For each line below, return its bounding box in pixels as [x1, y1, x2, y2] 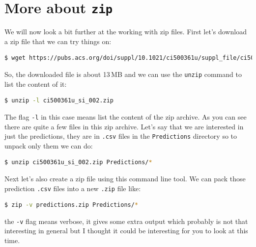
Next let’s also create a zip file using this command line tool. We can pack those [4, 173, 246, 183]
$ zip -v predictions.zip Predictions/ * [4, 201, 139, 209]
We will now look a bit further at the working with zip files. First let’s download [4, 26, 247, 37]
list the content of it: [4, 78, 67, 89]
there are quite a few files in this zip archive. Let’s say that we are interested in [4, 121, 244, 131]
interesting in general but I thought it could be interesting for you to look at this [4, 225, 248, 236]
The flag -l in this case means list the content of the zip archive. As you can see [4, 111, 247, 122]
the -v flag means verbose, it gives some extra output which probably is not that [4, 216, 248, 226]
